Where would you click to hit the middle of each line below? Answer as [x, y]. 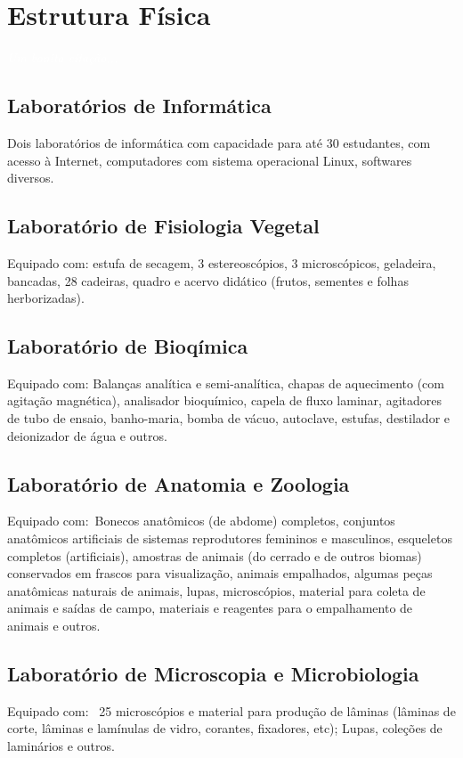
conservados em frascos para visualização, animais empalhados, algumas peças [220, 573]
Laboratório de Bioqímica [128, 346]
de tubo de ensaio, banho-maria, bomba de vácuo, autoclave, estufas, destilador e [228, 418]
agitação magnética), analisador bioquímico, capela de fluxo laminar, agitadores [224, 400]
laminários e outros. [61, 746]
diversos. [31, 178]
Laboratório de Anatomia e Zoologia [179, 483]
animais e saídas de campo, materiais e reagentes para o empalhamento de [210, 608]
